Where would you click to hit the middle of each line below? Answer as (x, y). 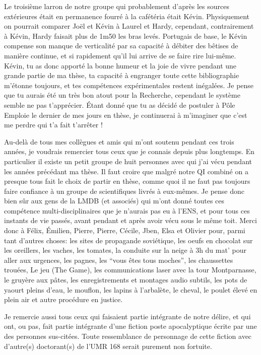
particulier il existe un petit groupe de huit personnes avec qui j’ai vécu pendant (128, 161)
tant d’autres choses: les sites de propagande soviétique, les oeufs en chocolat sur (128, 240)
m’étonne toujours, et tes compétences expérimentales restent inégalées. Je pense (129, 85)
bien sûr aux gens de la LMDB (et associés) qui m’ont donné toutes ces (114, 201)
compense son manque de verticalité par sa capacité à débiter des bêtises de (121, 46)
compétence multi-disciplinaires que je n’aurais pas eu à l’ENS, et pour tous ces (127, 210)
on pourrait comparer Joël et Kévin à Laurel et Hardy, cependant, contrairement (129, 26)
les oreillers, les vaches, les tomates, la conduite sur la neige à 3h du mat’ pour (125, 250)
